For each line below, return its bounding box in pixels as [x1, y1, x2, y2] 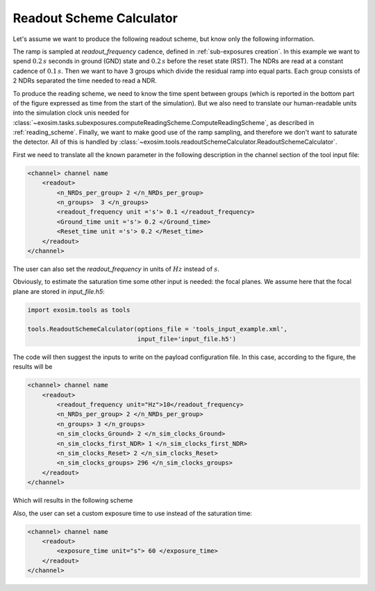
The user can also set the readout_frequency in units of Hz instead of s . [12, 265, 220, 273]
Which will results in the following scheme [12, 497, 133, 505]
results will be [12, 363, 53, 371]
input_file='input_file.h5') [137, 335, 237, 343]
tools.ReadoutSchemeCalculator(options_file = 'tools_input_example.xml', [27, 325, 288, 333]
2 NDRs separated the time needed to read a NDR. [12, 76, 157, 85]
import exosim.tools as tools [27, 306, 131, 314]
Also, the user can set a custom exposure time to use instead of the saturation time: [12, 509, 253, 517]
